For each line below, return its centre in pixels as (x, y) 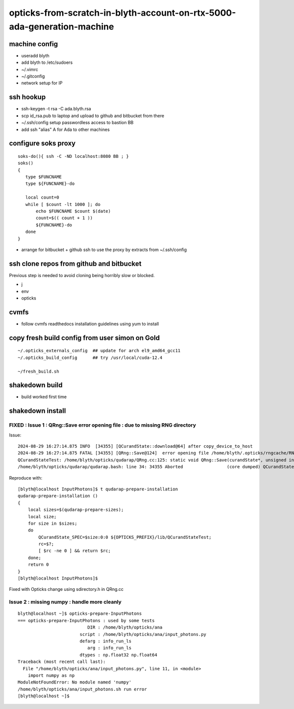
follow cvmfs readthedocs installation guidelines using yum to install (90, 324)
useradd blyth (36, 55)
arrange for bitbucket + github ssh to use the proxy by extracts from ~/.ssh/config (104, 250)
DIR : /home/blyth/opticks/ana (125, 627)
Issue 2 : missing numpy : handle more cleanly (65, 602)
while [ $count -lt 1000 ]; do (63, 204)
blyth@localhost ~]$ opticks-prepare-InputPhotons (80, 614)
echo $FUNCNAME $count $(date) (73, 211)
